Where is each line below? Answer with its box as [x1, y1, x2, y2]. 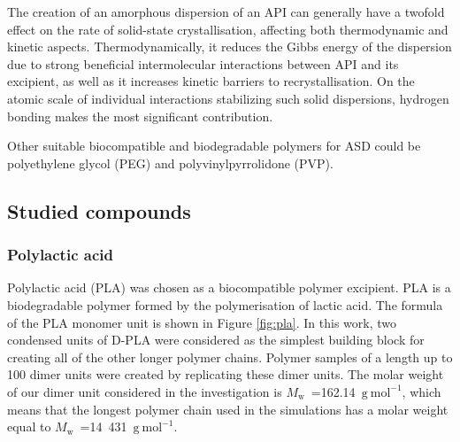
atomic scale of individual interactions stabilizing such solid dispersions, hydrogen [7, 89, 449, 107]
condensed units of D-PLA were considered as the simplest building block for [7, 330, 425, 349]
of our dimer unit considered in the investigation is [7, 382, 282, 400]
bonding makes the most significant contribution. [7, 106, 273, 125]
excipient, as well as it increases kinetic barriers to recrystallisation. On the [7, 72, 415, 90]
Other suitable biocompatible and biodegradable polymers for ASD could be [7, 136, 421, 155]
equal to [7, 417, 51, 436]
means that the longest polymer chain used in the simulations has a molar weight [7, 399, 448, 418]
